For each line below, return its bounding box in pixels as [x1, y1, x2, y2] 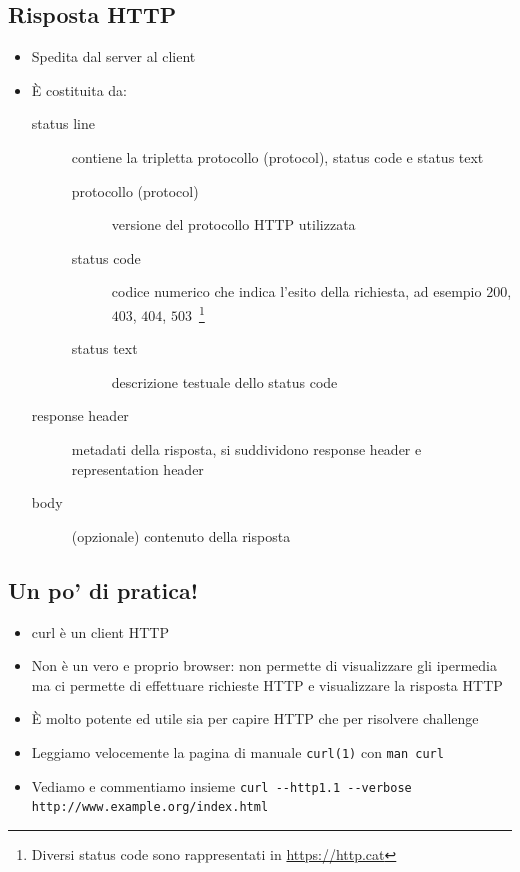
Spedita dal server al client [31, 46, 196, 67]
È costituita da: [31, 79, 127, 100]
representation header [71, 458, 204, 479]
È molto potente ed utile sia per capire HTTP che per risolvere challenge [31, 708, 479, 729]
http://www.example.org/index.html [31, 800, 269, 815]
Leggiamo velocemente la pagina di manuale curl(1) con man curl [31, 741, 444, 762]
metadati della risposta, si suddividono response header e [71, 438, 422, 459]
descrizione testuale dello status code [111, 371, 338, 392]
